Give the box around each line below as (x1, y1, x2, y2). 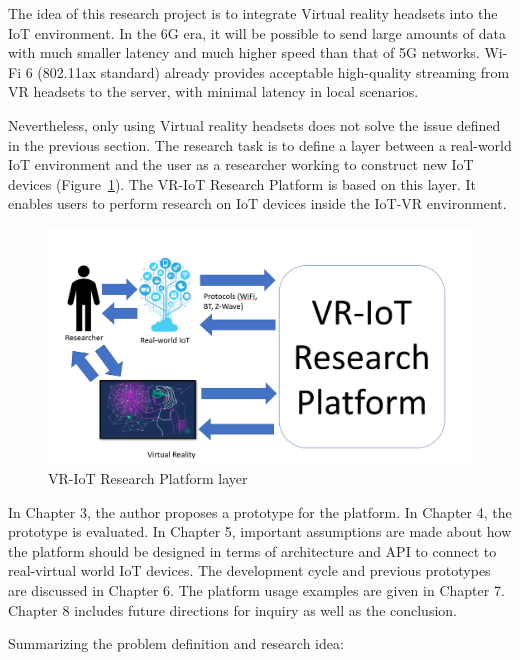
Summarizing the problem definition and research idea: (8, 633, 344, 654)
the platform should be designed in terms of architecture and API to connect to (8, 540, 497, 561)
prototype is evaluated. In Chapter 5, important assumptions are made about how (8, 521, 512, 542)
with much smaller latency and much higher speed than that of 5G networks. (8, 42, 480, 63)
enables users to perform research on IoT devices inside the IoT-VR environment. (8, 193, 507, 214)
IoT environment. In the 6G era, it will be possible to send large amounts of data (8, 22, 506, 43)
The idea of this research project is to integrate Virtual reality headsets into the (8, 3, 498, 23)
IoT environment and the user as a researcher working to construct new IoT (8, 154, 474, 175)
